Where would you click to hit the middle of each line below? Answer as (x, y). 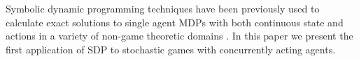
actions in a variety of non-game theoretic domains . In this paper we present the (179, 36)
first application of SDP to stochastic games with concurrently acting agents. (171, 49)
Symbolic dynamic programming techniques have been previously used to (163, 8)
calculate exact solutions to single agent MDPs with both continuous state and (175, 22)
